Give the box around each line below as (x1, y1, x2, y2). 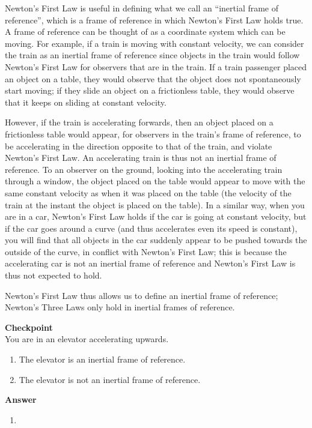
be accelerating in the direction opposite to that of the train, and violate (5, 139, 272, 152)
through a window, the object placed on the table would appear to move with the (5, 175, 305, 187)
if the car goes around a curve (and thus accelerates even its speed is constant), (5, 222, 298, 234)
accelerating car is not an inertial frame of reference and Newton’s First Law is (5, 257, 296, 270)
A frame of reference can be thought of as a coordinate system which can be (5, 25, 286, 38)
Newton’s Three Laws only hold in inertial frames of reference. (5, 301, 235, 313)
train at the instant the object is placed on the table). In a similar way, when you (5, 198, 305, 211)
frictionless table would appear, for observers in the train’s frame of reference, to (5, 127, 301, 140)
